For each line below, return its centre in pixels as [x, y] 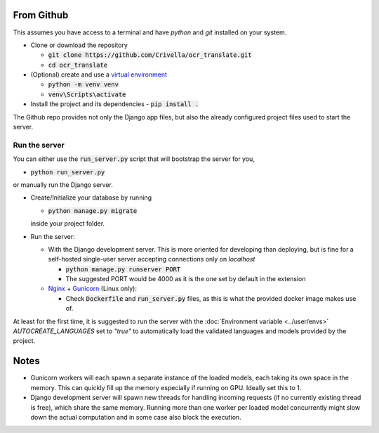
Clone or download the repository [79, 45]
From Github [41, 15]
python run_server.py [68, 172]
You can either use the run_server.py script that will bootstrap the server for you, [134, 159]
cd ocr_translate [78, 65]
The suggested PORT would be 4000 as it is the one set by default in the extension [186, 279]
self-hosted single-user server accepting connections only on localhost [152, 259]
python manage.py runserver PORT [123, 269]
